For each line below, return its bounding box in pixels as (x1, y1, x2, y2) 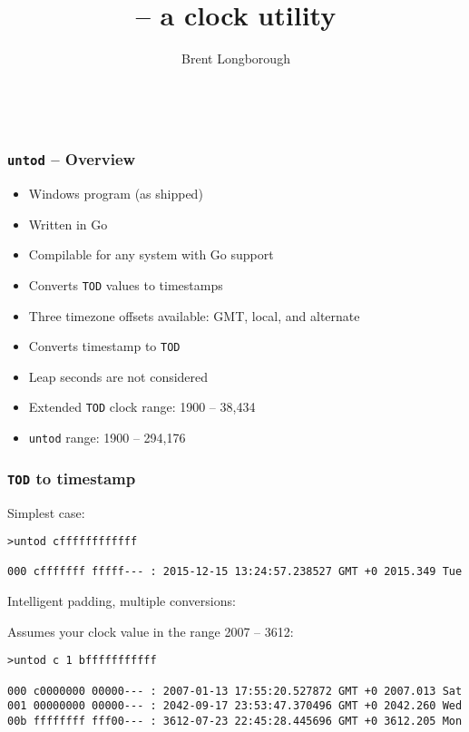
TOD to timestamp (7, 466, 136, 489)
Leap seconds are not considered (28, 366, 209, 386)
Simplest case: (7, 503, 85, 522)
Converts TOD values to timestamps (28, 275, 223, 294)
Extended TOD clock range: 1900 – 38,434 (28, 397, 256, 416)
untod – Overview (7, 148, 136, 171)
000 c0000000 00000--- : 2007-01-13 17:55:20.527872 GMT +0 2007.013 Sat (7, 684, 463, 698)
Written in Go (28, 214, 108, 233)
